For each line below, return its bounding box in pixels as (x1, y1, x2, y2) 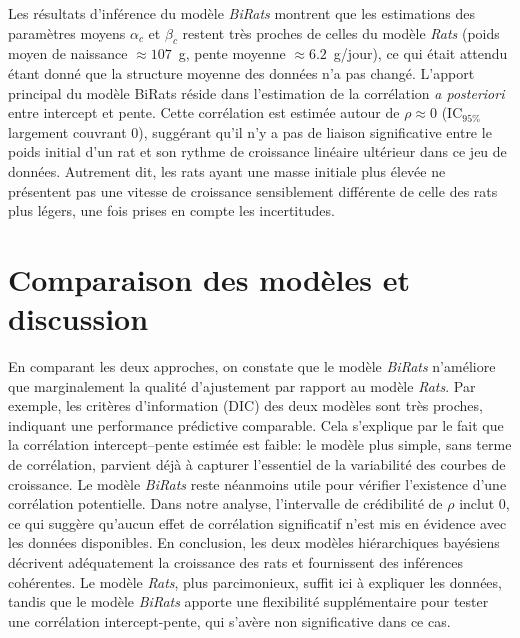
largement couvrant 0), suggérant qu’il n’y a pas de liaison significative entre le (8, 121, 492, 142)
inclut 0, (459, 493, 510, 514)
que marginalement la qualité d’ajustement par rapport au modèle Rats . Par (8, 375, 476, 396)
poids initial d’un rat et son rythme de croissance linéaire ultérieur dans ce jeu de (8, 141, 507, 162)
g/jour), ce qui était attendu (333, 43, 508, 64)
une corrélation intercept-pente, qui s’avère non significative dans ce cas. (8, 610, 451, 631)
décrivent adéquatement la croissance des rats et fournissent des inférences (8, 551, 463, 572)
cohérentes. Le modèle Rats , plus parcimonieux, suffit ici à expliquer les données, (8, 571, 502, 592)
